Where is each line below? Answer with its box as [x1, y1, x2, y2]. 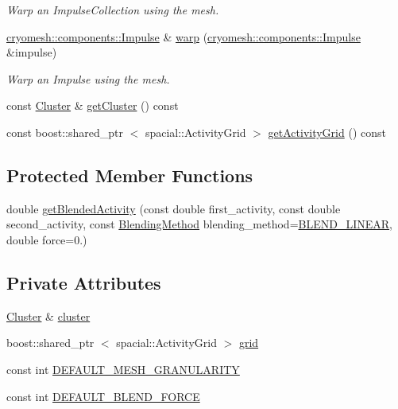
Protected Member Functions [6, 162, 253, 187]
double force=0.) [6, 231, 87, 247]
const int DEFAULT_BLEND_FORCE [6, 388, 200, 404]
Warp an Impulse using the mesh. [6, 70, 170, 87]
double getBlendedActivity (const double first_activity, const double [6, 200, 341, 216]
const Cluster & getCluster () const [6, 97, 179, 114]
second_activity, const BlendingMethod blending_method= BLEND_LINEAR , [6, 216, 392, 232]
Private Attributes [6, 270, 161, 294]
